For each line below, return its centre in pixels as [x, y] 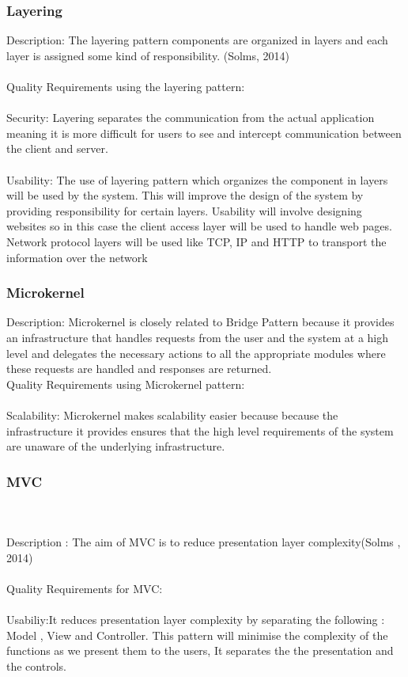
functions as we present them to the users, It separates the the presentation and [200, 650]
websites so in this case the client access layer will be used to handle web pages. [199, 226]
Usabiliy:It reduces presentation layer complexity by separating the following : [196, 620]
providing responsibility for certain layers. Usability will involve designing [184, 210]
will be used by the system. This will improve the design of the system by [185, 195]
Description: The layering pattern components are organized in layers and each [197, 40]
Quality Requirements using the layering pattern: [126, 86]
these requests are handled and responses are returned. [139, 369]
